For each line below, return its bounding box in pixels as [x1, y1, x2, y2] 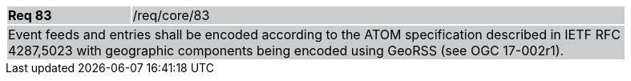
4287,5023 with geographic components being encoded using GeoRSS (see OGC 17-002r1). [8, 43, 564, 59]
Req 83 [8, 7, 52, 23]
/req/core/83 [132, 7, 210, 23]
